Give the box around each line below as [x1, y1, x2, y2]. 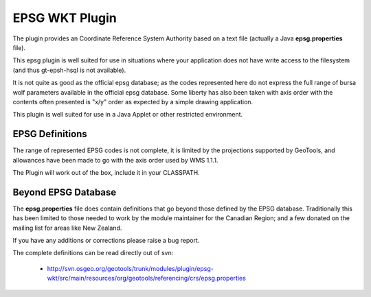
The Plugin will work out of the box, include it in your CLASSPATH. [12, 168, 201, 176]
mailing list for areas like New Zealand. [12, 224, 122, 232]
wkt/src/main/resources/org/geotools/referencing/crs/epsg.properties [47, 274, 247, 283]
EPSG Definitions [12, 128, 87, 140]
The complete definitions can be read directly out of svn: [12, 249, 174, 257]
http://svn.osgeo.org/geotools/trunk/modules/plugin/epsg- [47, 264, 214, 272]
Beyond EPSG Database [12, 186, 117, 198]
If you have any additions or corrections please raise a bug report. [12, 237, 200, 245]
